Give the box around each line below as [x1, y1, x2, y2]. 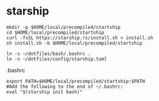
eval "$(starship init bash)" [6, 89, 83, 95]
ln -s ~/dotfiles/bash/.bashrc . [6, 50, 91, 57]
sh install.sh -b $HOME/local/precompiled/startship [6, 40, 143, 46]
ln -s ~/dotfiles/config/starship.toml [6, 56, 107, 62]
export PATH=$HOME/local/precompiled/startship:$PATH [6, 78, 146, 84]
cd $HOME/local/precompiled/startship [6, 29, 104, 36]
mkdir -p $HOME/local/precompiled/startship [6, 24, 121, 30]
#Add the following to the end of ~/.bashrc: [6, 83, 123, 90]
